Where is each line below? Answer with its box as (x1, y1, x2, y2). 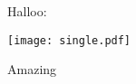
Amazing (7, 60, 57, 79)
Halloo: (7, 2, 47, 20)
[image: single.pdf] (7, 33, 131, 47)
